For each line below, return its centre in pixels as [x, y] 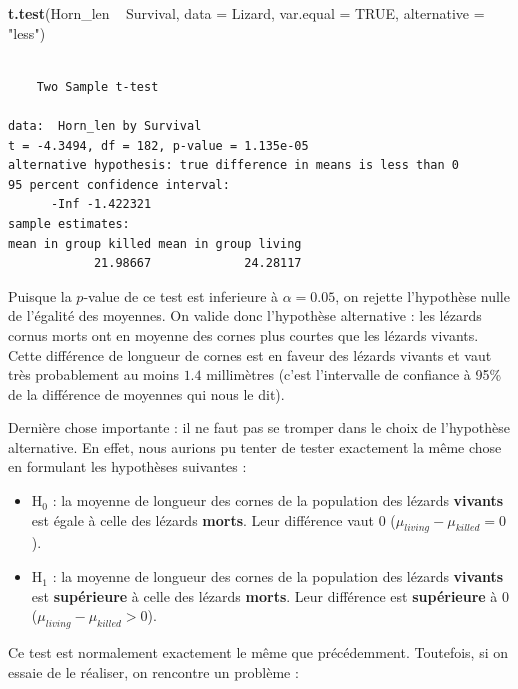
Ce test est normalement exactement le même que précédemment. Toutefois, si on [258, 652]
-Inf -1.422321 [101, 204]
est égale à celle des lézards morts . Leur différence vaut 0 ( [213, 519]
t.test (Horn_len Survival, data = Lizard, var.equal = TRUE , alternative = [246, 13]
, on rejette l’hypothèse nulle [422, 295]
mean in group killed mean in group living [155, 243]
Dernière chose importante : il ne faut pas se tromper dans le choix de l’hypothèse [259, 427]
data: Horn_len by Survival [105, 125]
